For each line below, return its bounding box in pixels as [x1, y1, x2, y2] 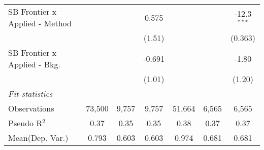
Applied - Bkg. [8, 58, 60, 70]
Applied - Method [8, 17, 72, 29]
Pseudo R [8, 117, 43, 129]
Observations [8, 102, 54, 114]
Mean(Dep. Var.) [8, 132, 69, 143]
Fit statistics [8, 88, 53, 99]
